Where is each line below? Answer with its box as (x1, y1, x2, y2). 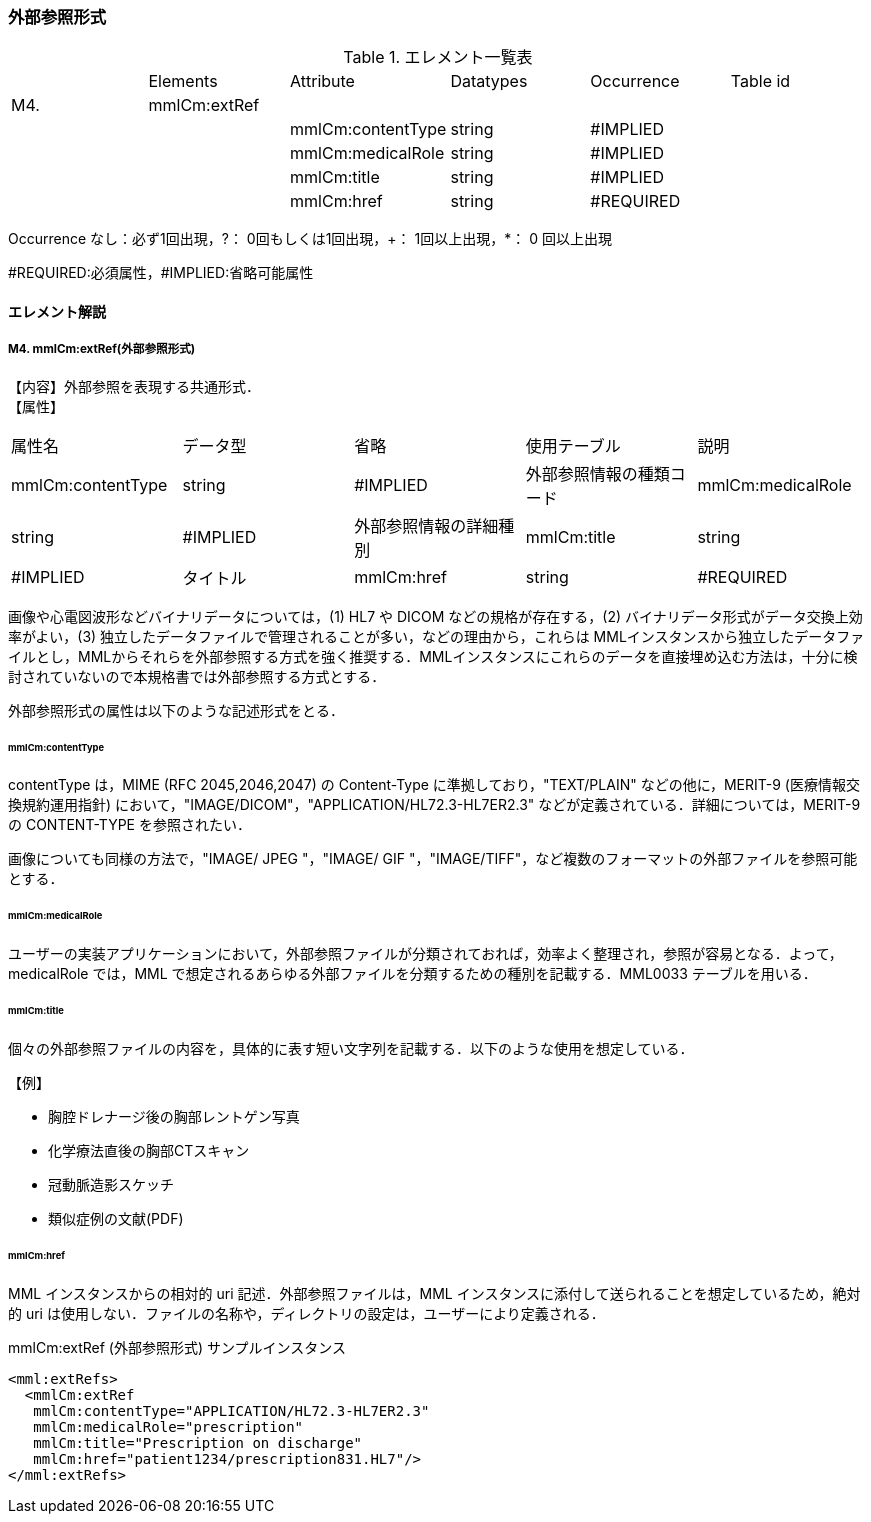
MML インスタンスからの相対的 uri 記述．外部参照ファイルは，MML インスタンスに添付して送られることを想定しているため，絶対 (8, 1284, 861, 1302)
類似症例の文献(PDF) (48, 1209, 184, 1227)
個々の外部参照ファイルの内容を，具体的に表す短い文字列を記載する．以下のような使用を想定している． (8, 1039, 694, 1057)
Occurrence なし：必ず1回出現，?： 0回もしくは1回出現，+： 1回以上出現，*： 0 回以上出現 (8, 230, 612, 248)
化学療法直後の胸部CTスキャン (48, 1141, 250, 1159)
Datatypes (450, 71, 528, 92)
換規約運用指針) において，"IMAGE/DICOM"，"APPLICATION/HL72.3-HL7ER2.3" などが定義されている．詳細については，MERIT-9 (8, 796, 861, 814)
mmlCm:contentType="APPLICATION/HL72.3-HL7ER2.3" (33, 1402, 430, 1419)
